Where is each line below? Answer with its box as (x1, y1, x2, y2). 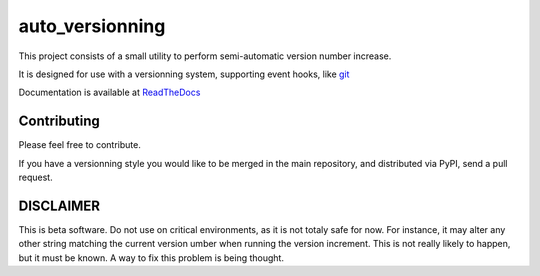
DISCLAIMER (18, 197, 100, 214)
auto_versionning (18, 15, 166, 37)
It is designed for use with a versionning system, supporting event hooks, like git (18, 68, 350, 80)
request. (18, 171, 54, 184)
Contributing (18, 113, 100, 130)
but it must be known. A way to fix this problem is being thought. (18, 251, 285, 264)
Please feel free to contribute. (18, 139, 142, 151)
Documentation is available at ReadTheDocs (18, 86, 201, 99)
